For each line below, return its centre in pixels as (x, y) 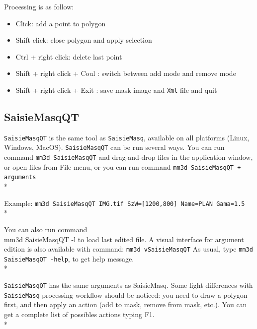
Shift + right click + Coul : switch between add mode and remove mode (126, 73)
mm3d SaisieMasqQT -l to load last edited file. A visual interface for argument (124, 239)
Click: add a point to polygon (61, 23)
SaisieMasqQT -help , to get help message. (69, 258)
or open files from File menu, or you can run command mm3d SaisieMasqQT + (123, 166)
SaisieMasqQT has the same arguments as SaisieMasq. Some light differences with (128, 285)
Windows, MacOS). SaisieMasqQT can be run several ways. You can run (114, 147)
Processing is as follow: (39, 6)
